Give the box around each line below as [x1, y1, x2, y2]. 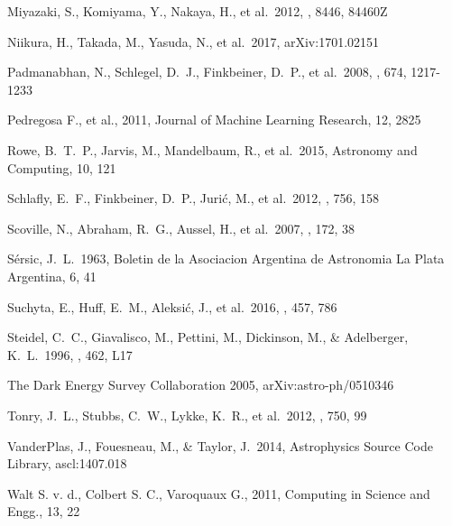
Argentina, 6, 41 [7, 266, 97, 285]
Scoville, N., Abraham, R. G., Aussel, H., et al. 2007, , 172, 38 [7, 218, 355, 237]
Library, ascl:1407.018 [7, 454, 127, 473]
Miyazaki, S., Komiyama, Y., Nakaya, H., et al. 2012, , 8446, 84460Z [7, 2, 388, 20]
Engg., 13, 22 [7, 502, 80, 521]
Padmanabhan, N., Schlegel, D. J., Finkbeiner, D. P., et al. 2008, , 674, [7, 62, 407, 81]
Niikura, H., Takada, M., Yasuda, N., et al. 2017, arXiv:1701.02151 [7, 32, 380, 51]
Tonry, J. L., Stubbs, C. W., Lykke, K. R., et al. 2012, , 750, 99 [7, 405, 367, 424]
